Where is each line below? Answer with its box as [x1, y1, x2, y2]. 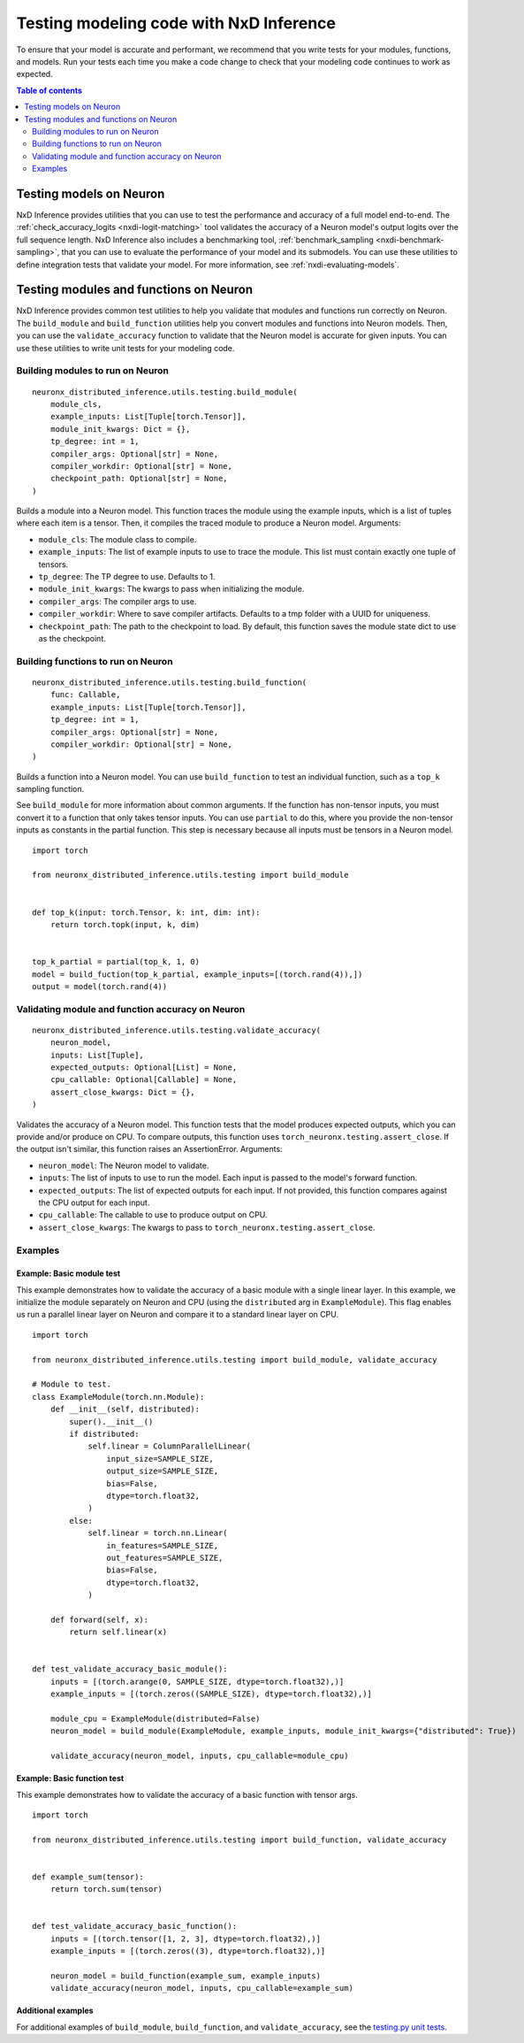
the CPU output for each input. [38, 1197, 150, 1208]
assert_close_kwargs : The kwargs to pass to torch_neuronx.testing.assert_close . [38, 1222, 376, 1233]
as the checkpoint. [38, 633, 106, 643]
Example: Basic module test [16, 1268, 121, 1279]
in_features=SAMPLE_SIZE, [106, 1540, 219, 1550]
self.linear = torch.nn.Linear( [87, 1528, 229, 1539]
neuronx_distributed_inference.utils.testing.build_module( [32, 387, 298, 397]
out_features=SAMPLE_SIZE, [106, 1553, 224, 1563]
